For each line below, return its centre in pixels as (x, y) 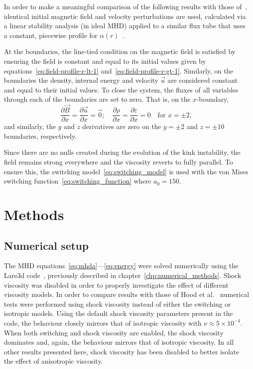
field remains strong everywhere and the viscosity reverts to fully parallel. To (118, 162)
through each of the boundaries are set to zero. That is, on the (97, 99)
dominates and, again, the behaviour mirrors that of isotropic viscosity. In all (119, 342)
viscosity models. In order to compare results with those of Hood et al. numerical (126, 294)
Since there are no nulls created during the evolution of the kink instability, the (122, 152)
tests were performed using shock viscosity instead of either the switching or (117, 304)
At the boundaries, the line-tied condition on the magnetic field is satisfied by (120, 51)
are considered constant (203, 80)
